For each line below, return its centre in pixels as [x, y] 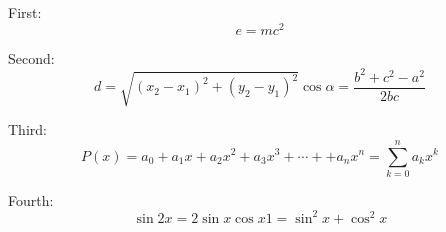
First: [25, 12]
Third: [27, 129]
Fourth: [31, 199]
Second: [31, 57]
